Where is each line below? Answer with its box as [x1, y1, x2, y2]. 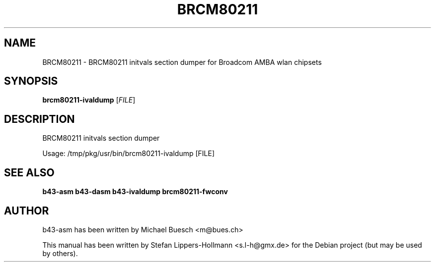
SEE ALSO [4, 166, 55, 179]
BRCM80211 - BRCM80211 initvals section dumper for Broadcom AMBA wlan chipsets [42, 57, 322, 66]
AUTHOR [4, 204, 49, 217]
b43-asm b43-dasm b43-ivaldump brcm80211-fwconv [42, 187, 228, 196]
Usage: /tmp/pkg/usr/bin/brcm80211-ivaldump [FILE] [42, 149, 215, 158]
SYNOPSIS [4, 75, 58, 88]
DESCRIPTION [4, 112, 75, 125]
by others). [42, 249, 78, 258]
